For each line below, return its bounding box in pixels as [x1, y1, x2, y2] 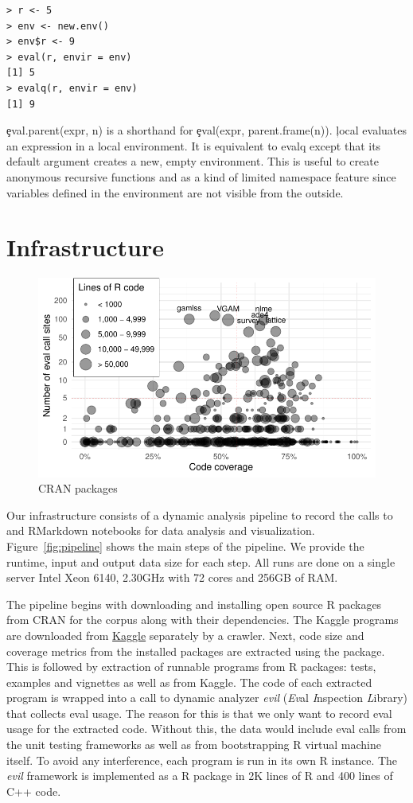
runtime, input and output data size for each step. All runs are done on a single [6, 553, 395, 570]
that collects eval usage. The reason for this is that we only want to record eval [6, 704, 392, 721]
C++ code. [6, 782, 61, 799]
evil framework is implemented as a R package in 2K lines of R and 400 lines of [6, 767, 393, 784]
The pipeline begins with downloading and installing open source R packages [6, 595, 382, 612]
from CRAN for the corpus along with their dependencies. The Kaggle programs [6, 611, 399, 628]
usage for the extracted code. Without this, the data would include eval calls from [6, 720, 407, 737]
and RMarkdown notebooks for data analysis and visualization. [6, 522, 315, 539]
